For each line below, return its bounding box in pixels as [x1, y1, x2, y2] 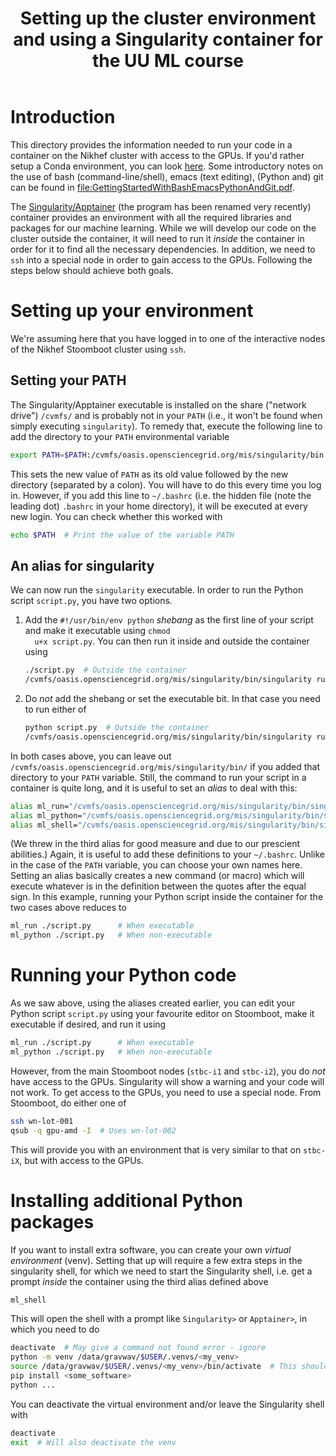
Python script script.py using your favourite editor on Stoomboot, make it [10, 1008, 315, 1020]
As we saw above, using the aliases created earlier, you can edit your [10, 997, 296, 1009]
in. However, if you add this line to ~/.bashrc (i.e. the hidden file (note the [10, 489, 312, 501]
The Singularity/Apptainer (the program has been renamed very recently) [10, 200, 312, 212]
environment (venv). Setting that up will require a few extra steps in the [10, 1254, 303, 1266]
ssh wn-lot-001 [10, 1116, 74, 1126]
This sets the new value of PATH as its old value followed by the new [10, 468, 289, 480]
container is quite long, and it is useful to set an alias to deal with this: [10, 782, 298, 794]
